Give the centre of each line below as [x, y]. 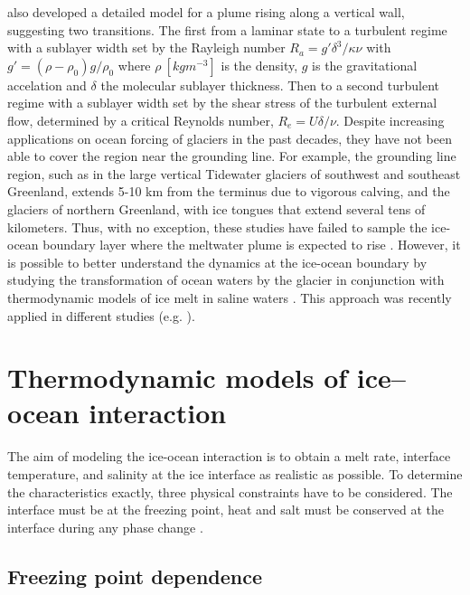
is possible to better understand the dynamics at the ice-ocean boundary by [217, 262]
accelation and [47, 85]
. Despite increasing [390, 120]
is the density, [259, 65]
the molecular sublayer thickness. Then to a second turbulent [270, 85]
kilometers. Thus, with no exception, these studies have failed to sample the [217, 227]
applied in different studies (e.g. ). [101, 315]
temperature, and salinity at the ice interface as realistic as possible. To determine [235, 474]
